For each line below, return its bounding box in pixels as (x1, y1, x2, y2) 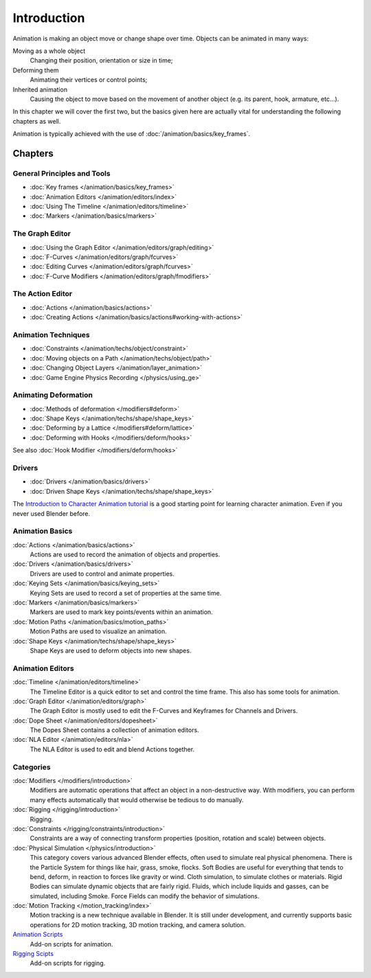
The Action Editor (12, 289, 72, 299)
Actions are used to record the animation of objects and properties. (30, 550, 221, 559)
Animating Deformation (12, 390, 93, 400)
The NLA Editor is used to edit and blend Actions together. (30, 745, 195, 753)
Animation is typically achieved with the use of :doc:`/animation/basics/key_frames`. (12, 130, 251, 138)
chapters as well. (12, 117, 61, 125)
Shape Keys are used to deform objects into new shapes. (30, 646, 192, 655)
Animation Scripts (12, 931, 63, 939)
